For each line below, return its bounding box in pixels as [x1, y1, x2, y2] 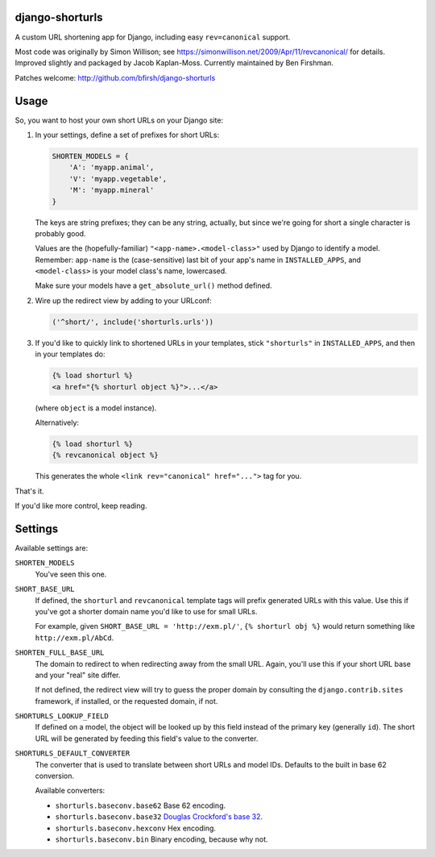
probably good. [35, 228, 86, 238]
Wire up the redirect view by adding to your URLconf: [35, 295, 213, 306]
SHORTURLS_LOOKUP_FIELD [14, 712, 109, 721]
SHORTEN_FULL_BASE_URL [14, 648, 105, 657]
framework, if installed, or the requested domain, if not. [35, 696, 218, 705]
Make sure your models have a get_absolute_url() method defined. [35, 281, 272, 290]
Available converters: [35, 786, 106, 796]
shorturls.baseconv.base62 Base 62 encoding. [55, 801, 226, 810]
